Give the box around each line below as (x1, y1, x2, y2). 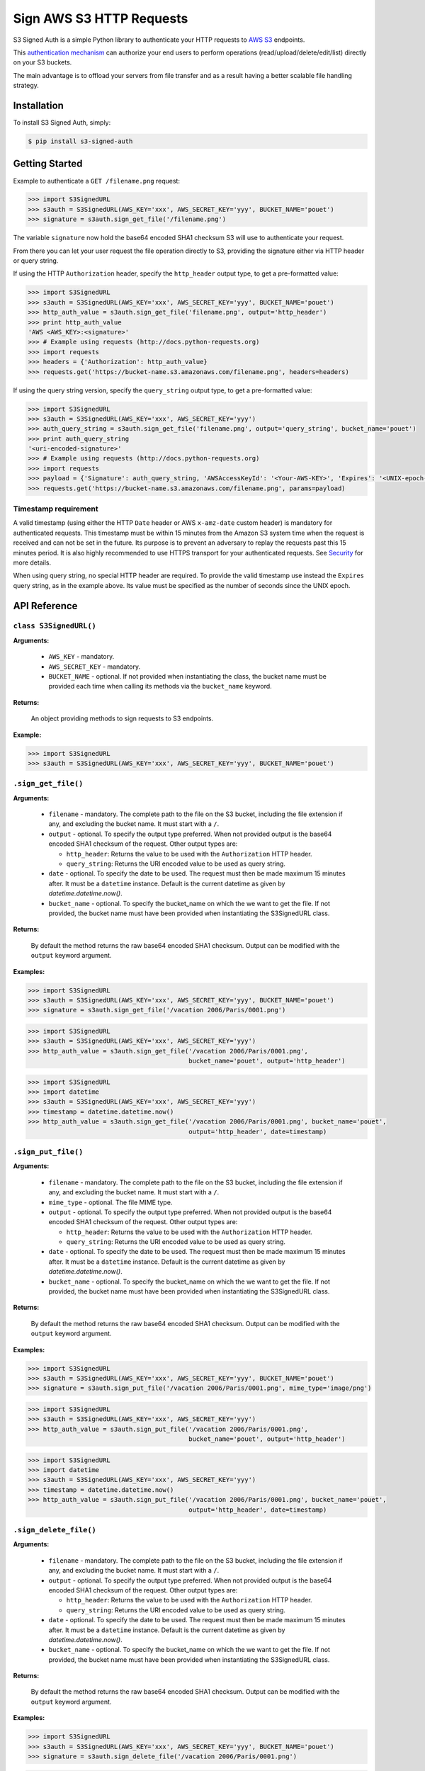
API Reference (13, 599, 78, 612)
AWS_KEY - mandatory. (48, 652, 115, 661)
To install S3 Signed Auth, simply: (13, 118, 111, 127)
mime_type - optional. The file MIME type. (48, 1198, 173, 1206)
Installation (13, 99, 64, 111)
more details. (13, 558, 52, 567)
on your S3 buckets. (13, 58, 72, 67)
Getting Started (13, 158, 83, 170)
